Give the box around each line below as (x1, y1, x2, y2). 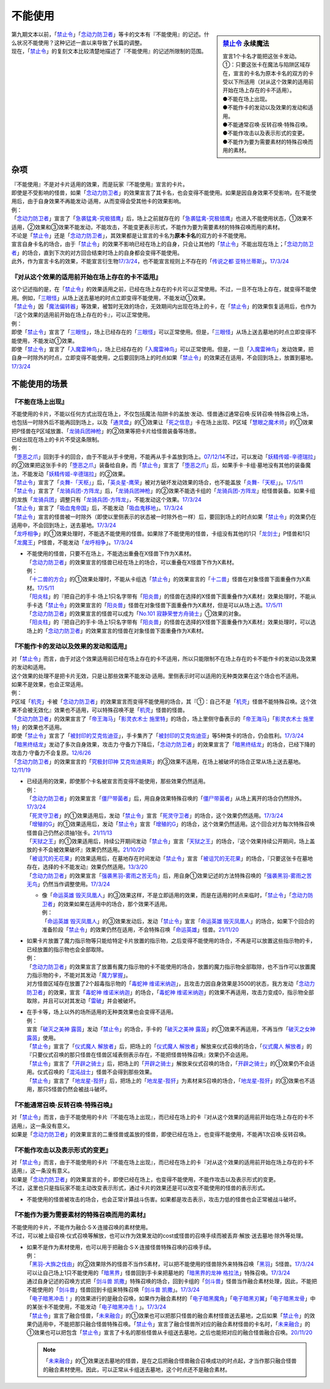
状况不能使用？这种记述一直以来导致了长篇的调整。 (16, 39, 145, 46)
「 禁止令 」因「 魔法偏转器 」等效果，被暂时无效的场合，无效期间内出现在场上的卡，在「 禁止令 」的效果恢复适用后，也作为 (11, 303, 317, 310)
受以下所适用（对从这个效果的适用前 (222, 78, 314, 85)
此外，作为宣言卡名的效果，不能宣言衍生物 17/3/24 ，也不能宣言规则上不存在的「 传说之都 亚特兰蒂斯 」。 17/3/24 (11, 258, 290, 265)
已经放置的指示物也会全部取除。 (26, 946, 107, 953)
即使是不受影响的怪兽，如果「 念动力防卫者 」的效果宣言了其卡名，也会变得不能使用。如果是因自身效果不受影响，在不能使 (11, 189, 317, 196)
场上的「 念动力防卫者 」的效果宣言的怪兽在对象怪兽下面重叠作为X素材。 (26, 627, 207, 634)
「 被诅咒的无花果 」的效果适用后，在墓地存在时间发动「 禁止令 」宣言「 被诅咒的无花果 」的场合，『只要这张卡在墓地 (26, 855, 313, 862)
